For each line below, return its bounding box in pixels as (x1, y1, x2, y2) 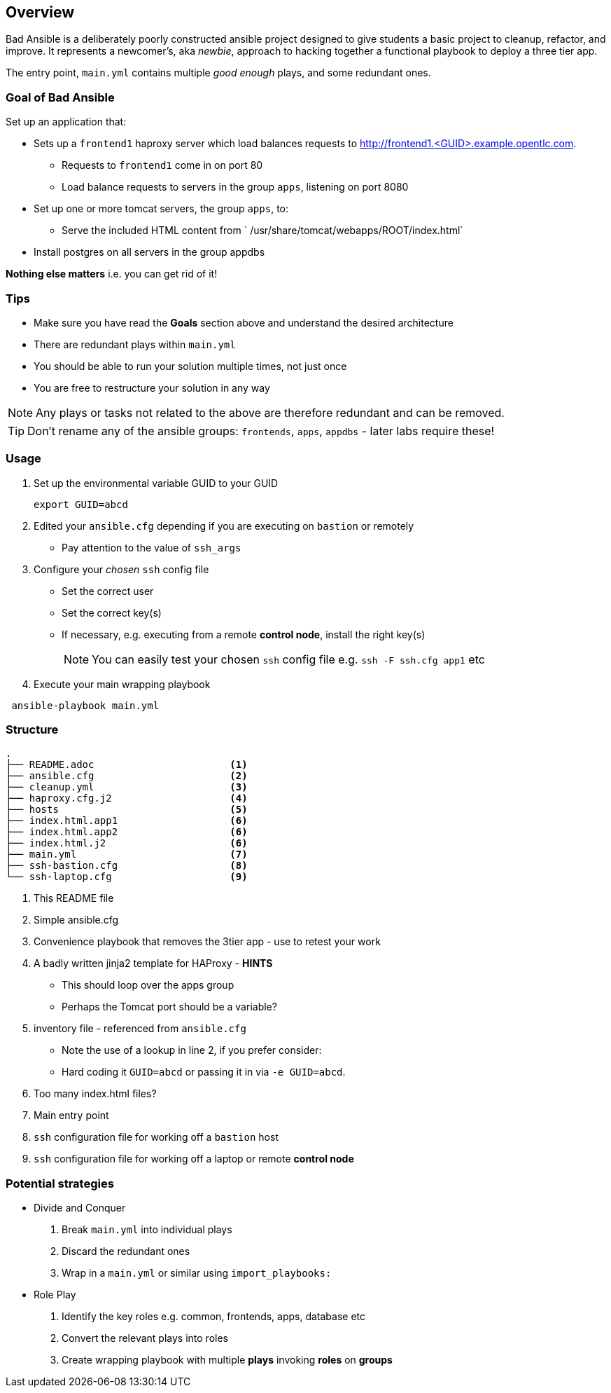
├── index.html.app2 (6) (6, 826, 248, 838)
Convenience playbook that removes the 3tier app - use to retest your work (34, 935, 381, 948)
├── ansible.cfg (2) (6, 770, 248, 782)
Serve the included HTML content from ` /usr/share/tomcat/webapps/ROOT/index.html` (62, 224, 463, 237)
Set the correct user (62, 584, 154, 597)
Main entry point (34, 1109, 109, 1122)
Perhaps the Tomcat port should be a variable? (62, 1001, 277, 1013)
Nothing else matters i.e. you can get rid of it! (6, 268, 218, 280)
